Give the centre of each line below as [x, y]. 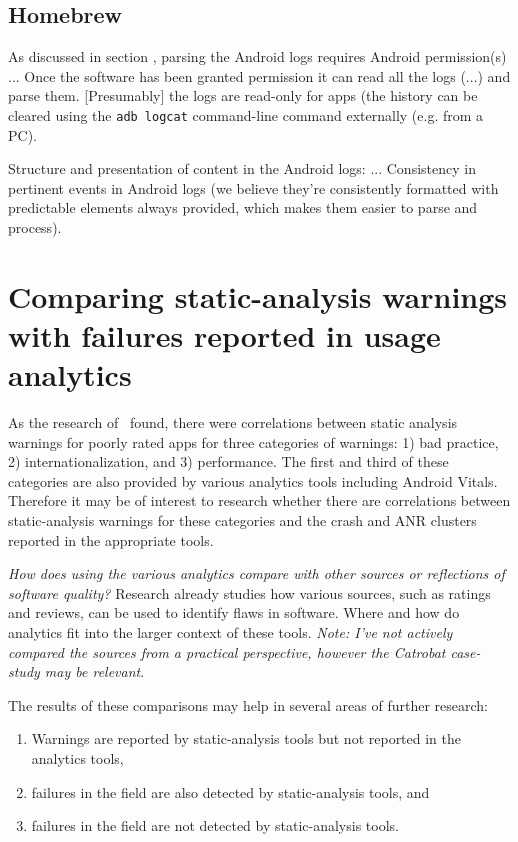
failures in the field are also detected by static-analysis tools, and [230, 791]
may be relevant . [94, 671]
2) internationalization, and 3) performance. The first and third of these [228, 461]
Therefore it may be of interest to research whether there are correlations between [259, 500]
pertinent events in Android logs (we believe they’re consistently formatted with [253, 187]
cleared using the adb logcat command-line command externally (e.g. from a [246, 114]
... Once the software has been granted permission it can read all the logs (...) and [259, 75]
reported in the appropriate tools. [111, 539]
